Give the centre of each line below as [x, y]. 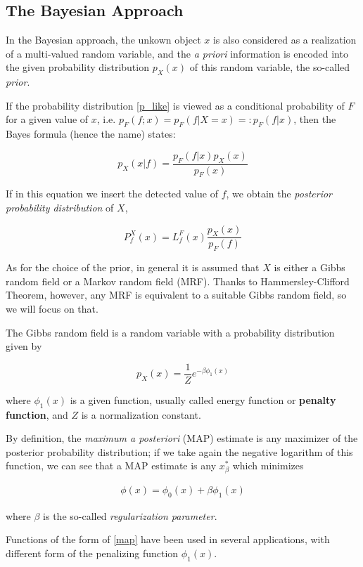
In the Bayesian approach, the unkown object [103, 40]
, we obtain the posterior [279, 194]
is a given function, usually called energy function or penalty [203, 399]
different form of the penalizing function [92, 553]
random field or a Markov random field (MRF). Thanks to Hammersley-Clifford [178, 281]
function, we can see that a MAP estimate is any [111, 465]
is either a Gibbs [310, 267]
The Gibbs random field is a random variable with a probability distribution [170, 332]
